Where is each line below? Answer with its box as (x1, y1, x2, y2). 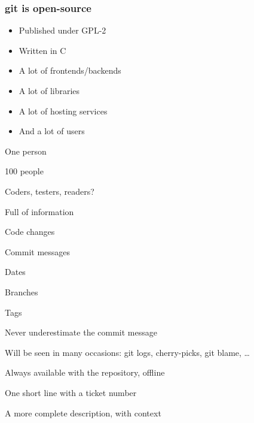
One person (5, 144, 47, 157)
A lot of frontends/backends (19, 64, 121, 77)
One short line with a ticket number (5, 386, 137, 398)
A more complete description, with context (5, 406, 161, 419)
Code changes (5, 225, 55, 238)
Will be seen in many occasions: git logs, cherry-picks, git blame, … (5, 346, 250, 358)
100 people (5, 165, 44, 177)
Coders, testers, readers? (5, 185, 94, 197)
